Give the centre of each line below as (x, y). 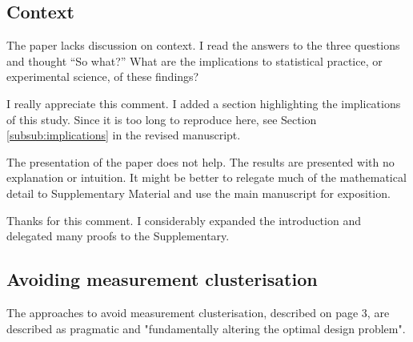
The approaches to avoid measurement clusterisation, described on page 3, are (198, 312)
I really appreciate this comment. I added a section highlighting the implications (204, 103)
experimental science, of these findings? (103, 76)
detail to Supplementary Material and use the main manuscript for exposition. (198, 193)
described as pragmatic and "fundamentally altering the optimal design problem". (206, 328)
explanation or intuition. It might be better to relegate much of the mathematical (206, 177)
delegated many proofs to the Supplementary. (118, 236)
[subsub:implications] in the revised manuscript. (124, 135)
